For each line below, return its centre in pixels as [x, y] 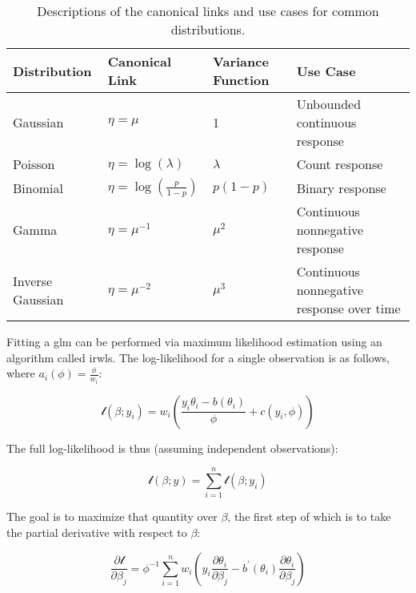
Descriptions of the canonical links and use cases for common [208, 11]
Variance [241, 61]
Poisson [34, 164]
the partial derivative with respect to [97, 532]
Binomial [38, 188]
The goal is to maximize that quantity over [112, 516]
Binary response [341, 188]
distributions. [208, 29]
